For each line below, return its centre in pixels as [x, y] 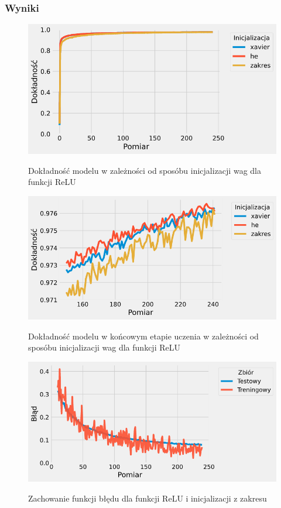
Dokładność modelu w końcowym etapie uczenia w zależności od [143, 336]
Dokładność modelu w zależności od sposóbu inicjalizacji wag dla [145, 170]
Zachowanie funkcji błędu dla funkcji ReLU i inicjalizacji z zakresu [148, 498]
